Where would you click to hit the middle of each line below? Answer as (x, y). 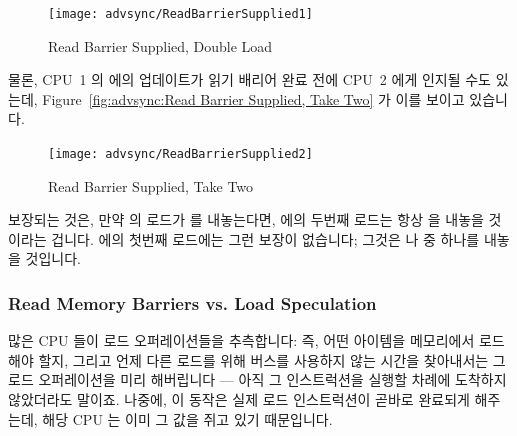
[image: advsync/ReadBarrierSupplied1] (180, 14)
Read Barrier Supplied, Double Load (160, 45)
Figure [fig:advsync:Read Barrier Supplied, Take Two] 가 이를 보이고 (253, 98)
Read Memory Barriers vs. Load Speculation (192, 302)
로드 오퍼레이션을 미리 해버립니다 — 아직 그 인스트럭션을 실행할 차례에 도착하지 (257, 379)
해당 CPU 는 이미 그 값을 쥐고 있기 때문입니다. (187, 418)
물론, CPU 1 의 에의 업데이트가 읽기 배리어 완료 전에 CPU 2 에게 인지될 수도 (249, 79)
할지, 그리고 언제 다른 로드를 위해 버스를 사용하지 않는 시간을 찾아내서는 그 (272, 359)
